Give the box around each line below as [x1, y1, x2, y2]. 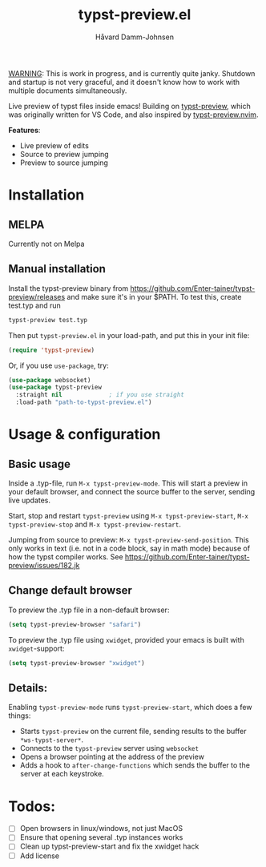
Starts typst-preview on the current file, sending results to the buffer [19, 727, 247, 736]
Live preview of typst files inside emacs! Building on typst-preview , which [8, 101, 251, 111]
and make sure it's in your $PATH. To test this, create [66, 292, 242, 301]
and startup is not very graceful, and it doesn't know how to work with [8, 77, 240, 87]
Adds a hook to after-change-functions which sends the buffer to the [19, 760, 251, 770]
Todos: [8, 797, 56, 815]
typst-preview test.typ [8, 316, 88, 324]
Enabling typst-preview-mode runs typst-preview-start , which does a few [8, 703, 252, 712]
